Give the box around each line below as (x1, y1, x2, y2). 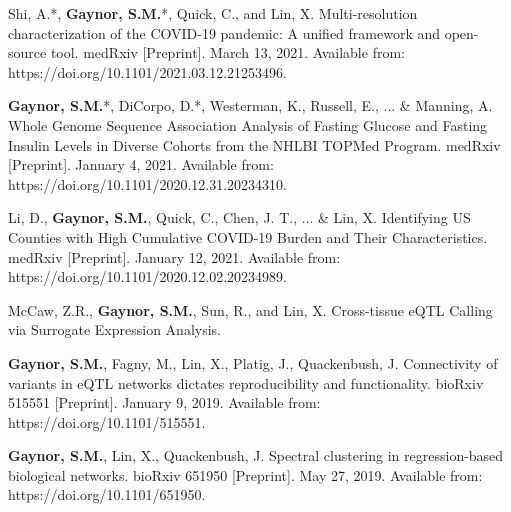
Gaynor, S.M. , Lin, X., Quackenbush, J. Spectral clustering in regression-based (8, 445, 504, 466)
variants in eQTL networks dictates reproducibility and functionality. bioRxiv (8, 372, 484, 393)
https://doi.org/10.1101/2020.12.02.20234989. (8, 266, 287, 287)
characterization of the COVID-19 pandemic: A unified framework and (8, 22, 441, 43)
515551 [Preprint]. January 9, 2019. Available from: (8, 392, 321, 413)
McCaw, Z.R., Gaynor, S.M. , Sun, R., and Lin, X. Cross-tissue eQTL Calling (8, 299, 493, 320)
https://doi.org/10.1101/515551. (8, 411, 206, 432)
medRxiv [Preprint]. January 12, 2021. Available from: (8, 246, 341, 267)
